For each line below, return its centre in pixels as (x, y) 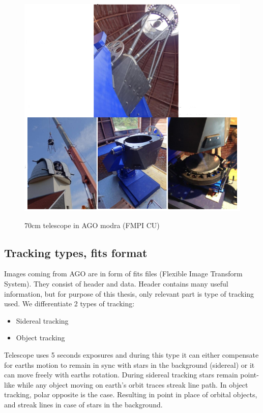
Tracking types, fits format (76, 252)
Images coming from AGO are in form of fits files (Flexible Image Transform (123, 274)
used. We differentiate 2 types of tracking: (69, 304)
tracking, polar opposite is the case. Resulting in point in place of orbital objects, (131, 394)
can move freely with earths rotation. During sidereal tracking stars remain (121, 375)
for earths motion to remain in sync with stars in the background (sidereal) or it (129, 364)
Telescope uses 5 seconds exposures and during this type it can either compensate (131, 354)
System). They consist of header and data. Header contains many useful (116, 283)
